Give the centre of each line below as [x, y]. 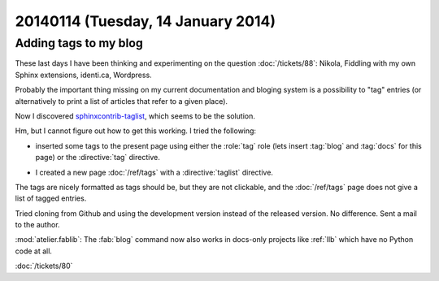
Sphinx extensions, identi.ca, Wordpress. [83, 75]
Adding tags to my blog [79, 43]
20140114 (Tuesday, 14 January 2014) [146, 21]
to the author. [37, 225]
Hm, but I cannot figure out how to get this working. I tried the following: [135, 131]
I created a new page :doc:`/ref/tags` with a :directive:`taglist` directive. [154, 172]
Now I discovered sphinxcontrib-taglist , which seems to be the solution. [135, 116]
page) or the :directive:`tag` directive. [98, 158]
